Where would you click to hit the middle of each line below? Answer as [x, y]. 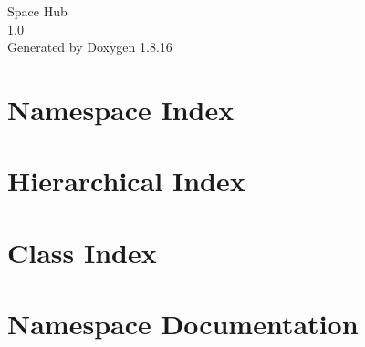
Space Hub [37, 11]
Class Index [82, 252]
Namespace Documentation [183, 324]
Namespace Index [121, 109]
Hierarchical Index [126, 181]
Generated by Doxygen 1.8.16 [90, 47]
